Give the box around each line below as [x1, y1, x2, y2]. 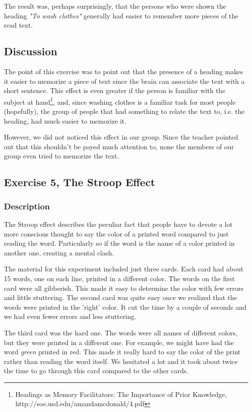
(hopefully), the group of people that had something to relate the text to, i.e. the [4, 106, 245, 116]
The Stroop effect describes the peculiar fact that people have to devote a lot [4, 219, 233, 229]
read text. [4, 20, 33, 30]
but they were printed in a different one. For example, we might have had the [4, 337, 234, 347]
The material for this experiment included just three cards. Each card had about [4, 264, 244, 274]
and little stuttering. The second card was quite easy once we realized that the [4, 292, 237, 302]
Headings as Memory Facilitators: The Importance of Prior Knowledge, [15, 389, 227, 399]
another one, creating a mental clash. [4, 247, 114, 257]
